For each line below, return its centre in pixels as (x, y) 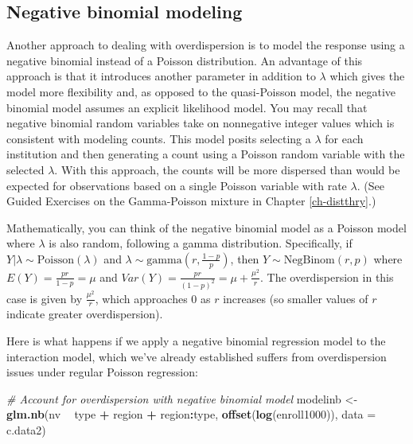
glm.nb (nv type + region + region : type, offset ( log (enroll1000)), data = (191, 414)
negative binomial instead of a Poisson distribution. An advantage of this (185, 60)
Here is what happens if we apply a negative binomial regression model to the (196, 340)
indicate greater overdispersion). (85, 314)
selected (25, 169)
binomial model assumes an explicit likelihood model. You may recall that (187, 107)
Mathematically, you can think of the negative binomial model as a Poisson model (206, 227)
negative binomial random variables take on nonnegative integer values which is (201, 123)
